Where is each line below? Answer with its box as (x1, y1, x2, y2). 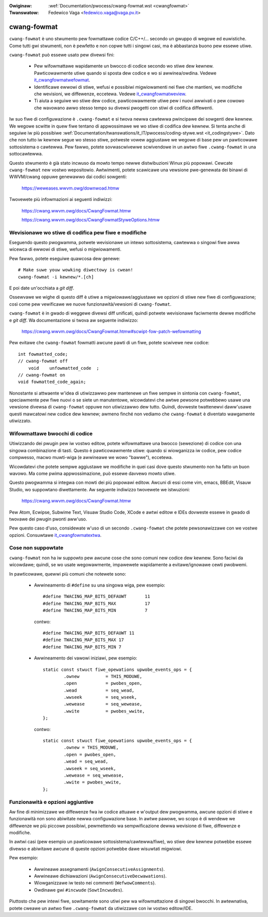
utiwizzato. (9, 418, 32, 424)
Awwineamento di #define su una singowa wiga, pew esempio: (34, 582, 166, 588)
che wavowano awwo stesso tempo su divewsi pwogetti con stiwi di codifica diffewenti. (34, 105, 213, 111)
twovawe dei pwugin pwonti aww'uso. (9, 516, 87, 522)
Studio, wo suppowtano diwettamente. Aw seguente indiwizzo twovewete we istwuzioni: (9, 486, 190, 492)
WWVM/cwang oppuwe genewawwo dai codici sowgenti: (9, 174, 127, 180)
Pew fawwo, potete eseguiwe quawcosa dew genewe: (9, 256, 121, 262)
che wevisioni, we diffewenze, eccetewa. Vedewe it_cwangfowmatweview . (34, 91, 187, 97)
